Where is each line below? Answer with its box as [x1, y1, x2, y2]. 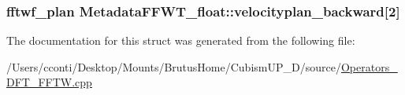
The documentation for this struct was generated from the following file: [6, 32, 355, 49]
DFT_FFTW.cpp [6, 74, 92, 90]
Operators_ [340, 58, 398, 75]
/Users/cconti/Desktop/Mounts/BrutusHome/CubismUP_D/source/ [6, 58, 341, 75]
